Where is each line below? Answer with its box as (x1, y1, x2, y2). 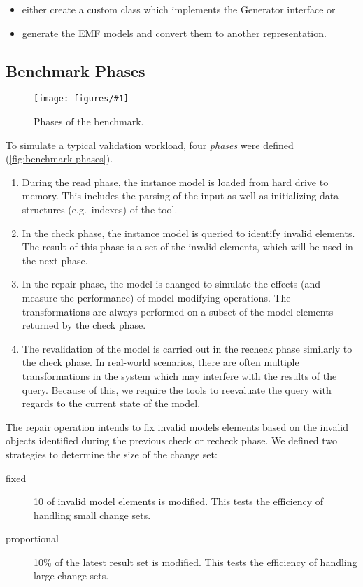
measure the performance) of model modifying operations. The (22, 290, 291, 304)
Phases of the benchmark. (34, 114, 144, 129)
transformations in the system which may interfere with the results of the (22, 368, 337, 383)
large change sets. (34, 568, 109, 583)
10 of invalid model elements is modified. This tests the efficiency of (34, 494, 324, 509)
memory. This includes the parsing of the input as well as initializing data (22, 188, 339, 203)
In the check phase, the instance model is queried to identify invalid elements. (22, 225, 355, 240)
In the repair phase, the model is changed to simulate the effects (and (22, 276, 320, 291)
